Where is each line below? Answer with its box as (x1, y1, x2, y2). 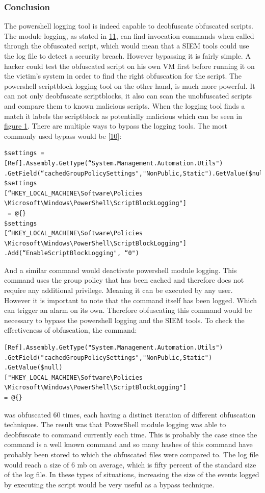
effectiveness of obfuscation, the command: (4, 325, 137, 335)
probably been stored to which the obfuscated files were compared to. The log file (4, 449, 259, 459)
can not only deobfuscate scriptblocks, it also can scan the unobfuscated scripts (4, 90, 252, 101)
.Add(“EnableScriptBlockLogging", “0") (4, 250, 139, 257)
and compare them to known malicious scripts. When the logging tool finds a (4, 100, 245, 111)
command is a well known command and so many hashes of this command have (4, 439, 253, 450)
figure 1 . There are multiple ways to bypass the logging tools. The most (4, 120, 227, 131)
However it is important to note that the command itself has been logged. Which (4, 294, 257, 305)
